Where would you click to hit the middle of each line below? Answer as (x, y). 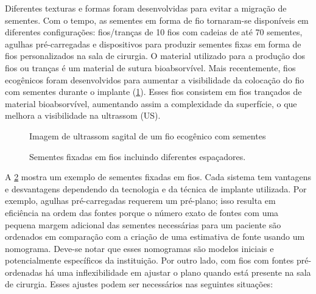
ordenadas (24, 272)
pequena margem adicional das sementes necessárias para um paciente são (143, 224)
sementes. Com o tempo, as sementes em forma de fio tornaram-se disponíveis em (157, 20)
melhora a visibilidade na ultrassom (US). (83, 115)
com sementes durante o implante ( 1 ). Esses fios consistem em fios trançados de (153, 92)
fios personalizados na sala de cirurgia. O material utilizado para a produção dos (155, 56)
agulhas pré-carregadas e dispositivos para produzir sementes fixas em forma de (153, 44)
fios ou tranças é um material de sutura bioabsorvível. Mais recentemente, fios (150, 67)
